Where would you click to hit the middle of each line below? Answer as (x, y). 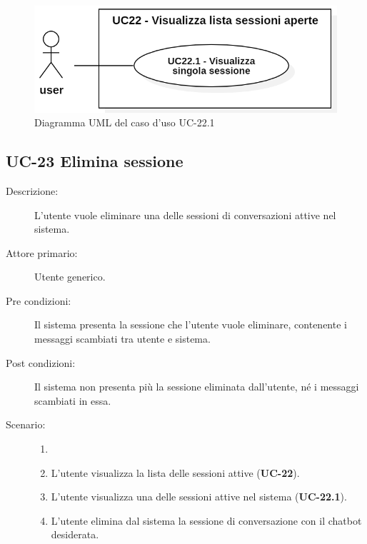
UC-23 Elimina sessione (95, 161)
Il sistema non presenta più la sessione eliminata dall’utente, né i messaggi (197, 387)
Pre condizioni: (39, 300)
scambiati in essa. (73, 400)
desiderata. (75, 534)
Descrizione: (32, 190)
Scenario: (26, 424)
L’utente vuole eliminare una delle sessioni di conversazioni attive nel (185, 215)
